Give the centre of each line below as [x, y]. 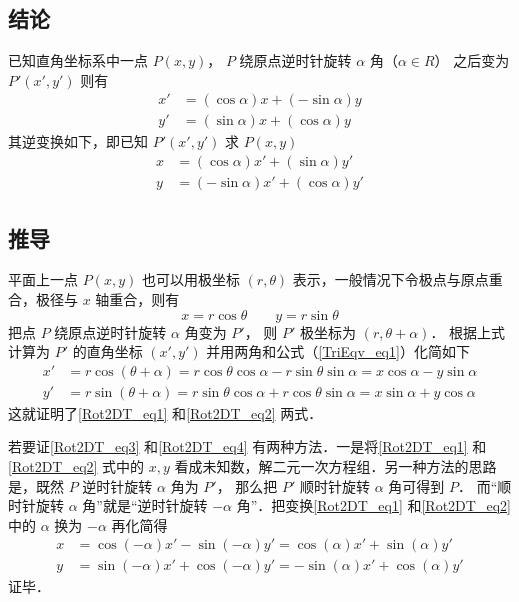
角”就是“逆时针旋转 [145, 505]
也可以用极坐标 [190, 279]
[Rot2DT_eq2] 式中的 [76, 465]
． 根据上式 [468, 331]
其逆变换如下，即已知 [78, 141]
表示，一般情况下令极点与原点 [390, 279]
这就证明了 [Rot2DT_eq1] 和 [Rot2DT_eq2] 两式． [165, 412]
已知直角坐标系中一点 [78, 60]
